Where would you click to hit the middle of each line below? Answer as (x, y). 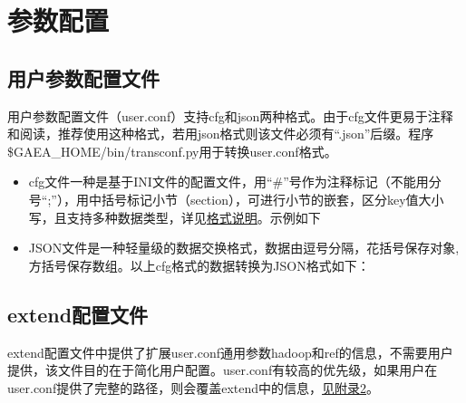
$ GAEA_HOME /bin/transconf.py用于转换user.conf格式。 (172, 151)
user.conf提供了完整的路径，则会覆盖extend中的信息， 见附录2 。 (194, 387)
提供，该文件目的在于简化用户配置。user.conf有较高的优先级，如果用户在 (223, 370)
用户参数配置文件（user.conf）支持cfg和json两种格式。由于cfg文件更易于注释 (230, 115)
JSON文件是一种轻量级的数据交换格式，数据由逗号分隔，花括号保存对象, (244, 248)
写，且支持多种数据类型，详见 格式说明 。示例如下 (175, 217)
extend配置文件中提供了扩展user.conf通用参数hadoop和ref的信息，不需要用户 (230, 352)
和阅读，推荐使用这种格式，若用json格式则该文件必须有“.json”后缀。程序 (221, 134)
